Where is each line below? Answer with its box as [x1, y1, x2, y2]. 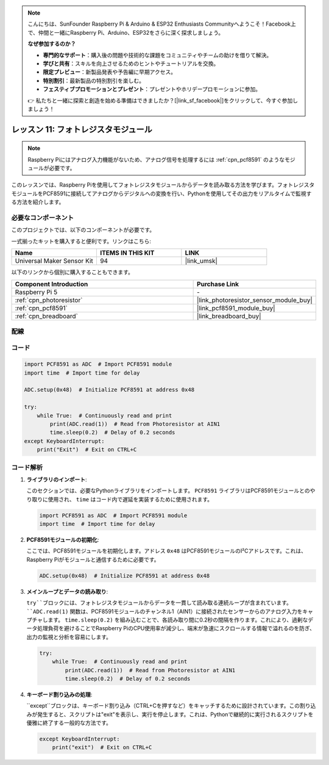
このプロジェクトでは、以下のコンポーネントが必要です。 [11, 226, 155, 234]
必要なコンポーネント [11, 214, 74, 222]
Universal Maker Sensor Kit [15, 257, 94, 265]
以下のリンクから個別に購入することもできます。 [11, 268, 134, 276]
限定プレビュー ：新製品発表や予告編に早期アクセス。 [43, 68, 177, 76]
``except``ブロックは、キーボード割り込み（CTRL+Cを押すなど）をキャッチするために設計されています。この [26, 702, 300, 709]
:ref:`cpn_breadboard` [15, 312, 79, 320]
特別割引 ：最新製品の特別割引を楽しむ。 [43, 77, 144, 84]
